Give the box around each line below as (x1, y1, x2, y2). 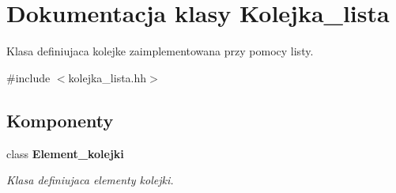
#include (6, 69, 51, 85)
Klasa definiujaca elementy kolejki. (6, 172, 174, 188)
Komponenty (6, 108, 114, 132)
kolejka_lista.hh (68, 69, 147, 85)
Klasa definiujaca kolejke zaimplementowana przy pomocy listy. (6, 43, 314, 59)
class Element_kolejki (6, 145, 124, 161)
